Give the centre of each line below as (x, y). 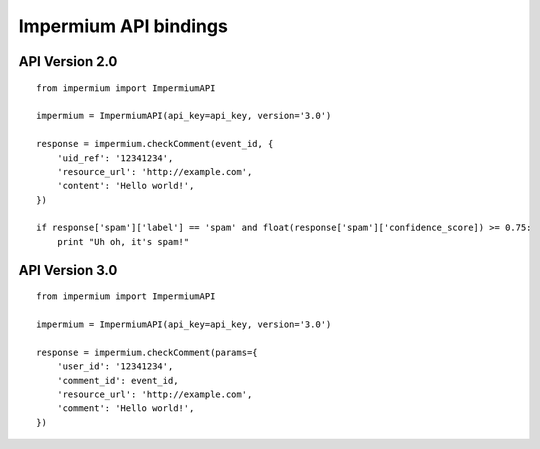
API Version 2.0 (68, 61)
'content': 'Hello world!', (125, 186)
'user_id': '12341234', (115, 366)
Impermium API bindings (123, 26)
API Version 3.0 (68, 270)
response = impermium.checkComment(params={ (147, 352)
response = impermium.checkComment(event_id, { (155, 144)
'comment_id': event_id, (117, 380)
